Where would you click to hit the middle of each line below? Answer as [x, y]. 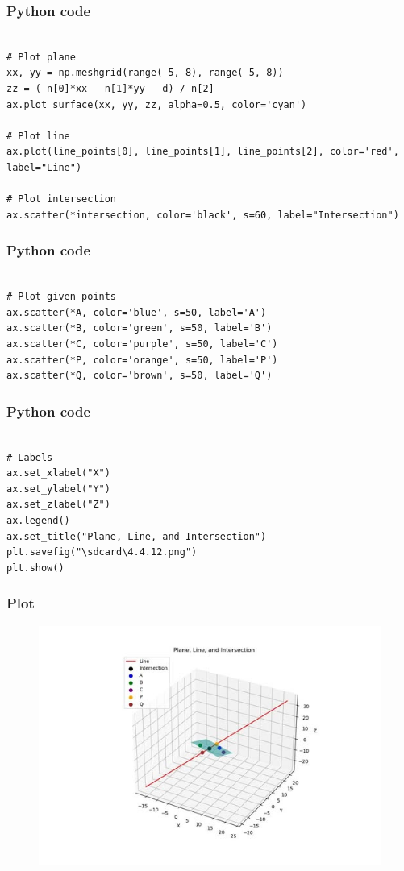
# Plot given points [62, 297]
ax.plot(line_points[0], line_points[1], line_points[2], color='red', [203, 152]
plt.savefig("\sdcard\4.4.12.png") [102, 552]
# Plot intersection [62, 199]
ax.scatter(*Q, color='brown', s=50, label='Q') [140, 376]
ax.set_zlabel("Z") [58, 505]
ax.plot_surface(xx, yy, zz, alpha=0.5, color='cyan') [157, 104]
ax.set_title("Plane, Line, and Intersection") [137, 536]
